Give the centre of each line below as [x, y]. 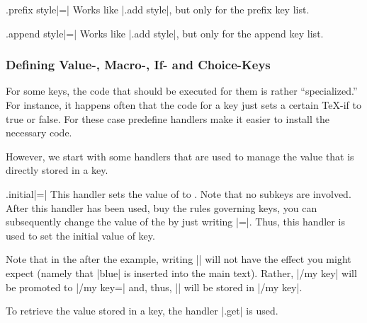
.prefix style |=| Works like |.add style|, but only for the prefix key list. [158, 9]
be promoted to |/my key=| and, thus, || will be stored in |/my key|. [154, 287]
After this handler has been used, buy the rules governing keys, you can [162, 207]
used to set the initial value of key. [80, 235]
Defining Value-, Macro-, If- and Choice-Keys [138, 65]
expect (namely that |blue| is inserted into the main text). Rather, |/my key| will [181, 272]
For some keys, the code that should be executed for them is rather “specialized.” [182, 91]
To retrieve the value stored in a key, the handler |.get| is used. [142, 311]
